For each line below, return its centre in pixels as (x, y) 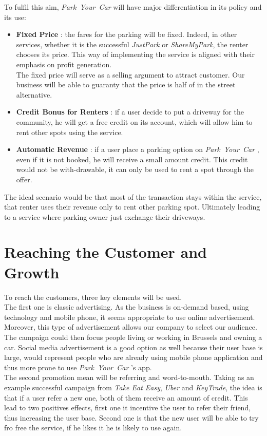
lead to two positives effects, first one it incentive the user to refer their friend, (128, 407)
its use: (15, 17)
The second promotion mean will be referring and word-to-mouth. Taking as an (129, 377)
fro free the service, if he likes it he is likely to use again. (93, 428)
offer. (24, 179)
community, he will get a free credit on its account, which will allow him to (134, 121)
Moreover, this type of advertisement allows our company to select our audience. (131, 327)
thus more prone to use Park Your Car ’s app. (78, 367)
